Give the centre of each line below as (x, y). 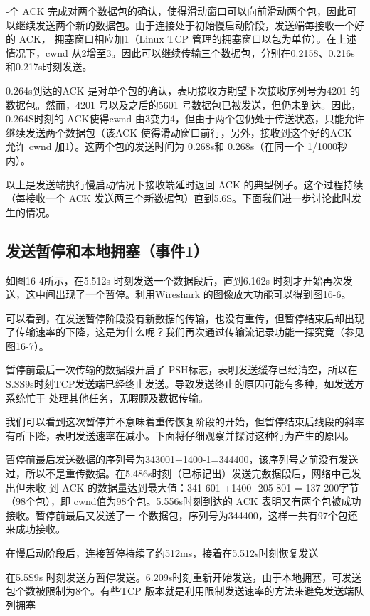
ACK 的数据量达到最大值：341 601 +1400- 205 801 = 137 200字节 (211, 487)
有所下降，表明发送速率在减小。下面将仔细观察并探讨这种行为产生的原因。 (180, 435)
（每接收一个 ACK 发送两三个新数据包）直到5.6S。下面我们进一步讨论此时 (179, 198)
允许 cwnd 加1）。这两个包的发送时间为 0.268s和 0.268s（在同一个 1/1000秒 (177, 146)
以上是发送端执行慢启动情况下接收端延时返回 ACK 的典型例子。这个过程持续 (185, 184)
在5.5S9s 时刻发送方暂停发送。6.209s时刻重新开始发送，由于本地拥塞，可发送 (184, 577)
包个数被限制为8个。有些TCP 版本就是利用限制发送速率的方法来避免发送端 (180, 591)
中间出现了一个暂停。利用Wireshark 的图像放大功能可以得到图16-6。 (193, 294)
